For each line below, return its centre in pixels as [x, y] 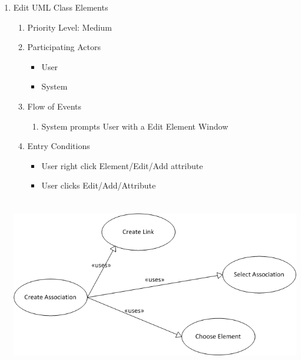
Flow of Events [54, 106]
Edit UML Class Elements [61, 7]
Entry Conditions [59, 146]
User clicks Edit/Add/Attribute [99, 185]
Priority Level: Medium [70, 27]
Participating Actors [64, 47]
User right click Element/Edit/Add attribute [122, 165]
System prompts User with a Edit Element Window [135, 126]
